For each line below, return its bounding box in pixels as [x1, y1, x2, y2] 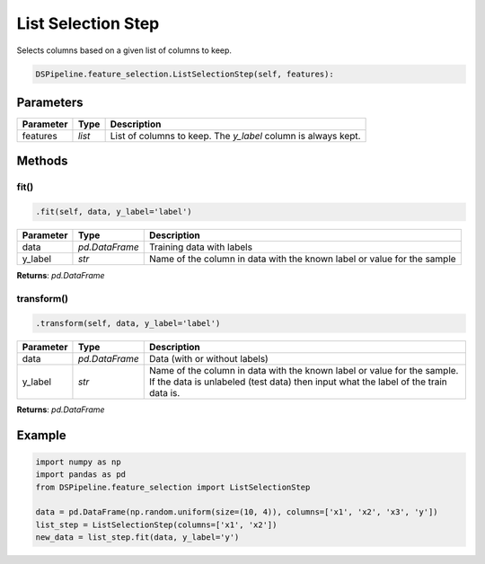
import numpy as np [35, 456, 121, 467]
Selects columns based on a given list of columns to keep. [16, 45, 233, 56]
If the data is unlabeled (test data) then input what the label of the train [148, 375, 448, 388]
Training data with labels [148, 241, 253, 253]
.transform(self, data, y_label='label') [35, 318, 221, 328]
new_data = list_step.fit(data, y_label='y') [35, 533, 240, 542]
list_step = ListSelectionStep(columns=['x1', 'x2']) [35, 519, 278, 530]
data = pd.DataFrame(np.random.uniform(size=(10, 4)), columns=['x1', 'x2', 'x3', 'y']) [35, 507, 439, 517]
